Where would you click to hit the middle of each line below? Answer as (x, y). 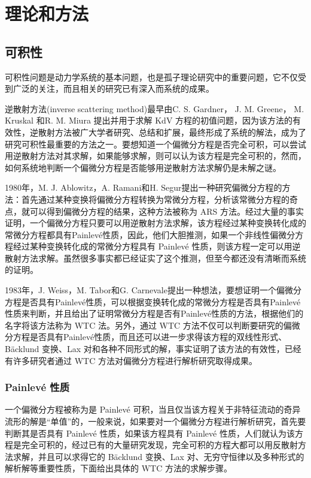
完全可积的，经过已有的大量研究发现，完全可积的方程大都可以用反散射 (159, 445)
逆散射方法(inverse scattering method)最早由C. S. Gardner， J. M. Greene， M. (155, 108)
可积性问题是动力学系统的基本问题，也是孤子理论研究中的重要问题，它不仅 (151, 76)
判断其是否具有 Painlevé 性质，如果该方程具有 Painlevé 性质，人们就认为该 (150, 433)
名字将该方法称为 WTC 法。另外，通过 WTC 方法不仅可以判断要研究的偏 (148, 325)
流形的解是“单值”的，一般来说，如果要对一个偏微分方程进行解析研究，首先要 (155, 421)
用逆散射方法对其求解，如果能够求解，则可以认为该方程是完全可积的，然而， (155, 156)
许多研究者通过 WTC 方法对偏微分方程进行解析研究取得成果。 (135, 360)
